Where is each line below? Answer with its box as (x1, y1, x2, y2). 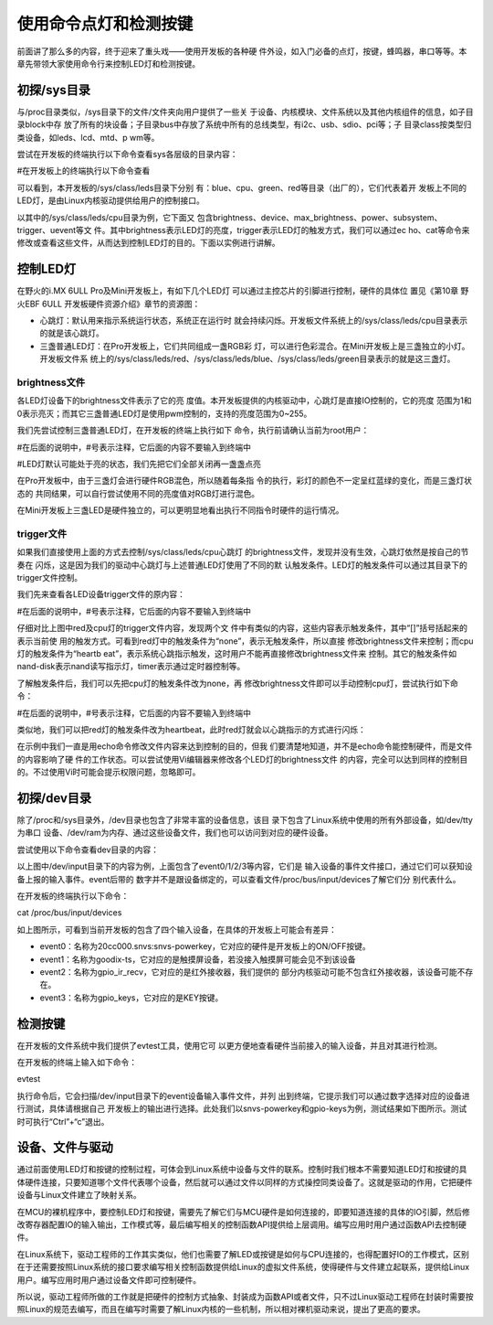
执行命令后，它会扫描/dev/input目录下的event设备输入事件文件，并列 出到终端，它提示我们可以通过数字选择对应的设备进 (16, 1090, 470, 1101)
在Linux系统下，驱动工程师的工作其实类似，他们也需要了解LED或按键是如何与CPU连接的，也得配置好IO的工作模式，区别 (16, 1248, 469, 1259)
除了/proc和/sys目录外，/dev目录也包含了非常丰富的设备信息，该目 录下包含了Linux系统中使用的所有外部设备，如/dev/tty (16, 815, 474, 825)
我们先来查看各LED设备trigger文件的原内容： (16, 589, 186, 600)
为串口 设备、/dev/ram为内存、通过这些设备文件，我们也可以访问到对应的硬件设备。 (16, 828, 333, 839)
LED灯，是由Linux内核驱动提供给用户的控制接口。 (16, 195, 205, 206)
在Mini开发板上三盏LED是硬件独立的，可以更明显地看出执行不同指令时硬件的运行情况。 (16, 505, 344, 516)
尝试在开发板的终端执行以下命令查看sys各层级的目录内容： (16, 149, 238, 160)
